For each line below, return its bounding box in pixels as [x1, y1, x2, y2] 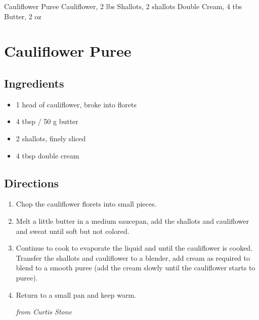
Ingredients [4, 75, 64, 91]
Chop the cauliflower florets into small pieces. [16, 198, 157, 209]
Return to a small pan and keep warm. [16, 289, 136, 300]
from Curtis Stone [16, 306, 72, 317]
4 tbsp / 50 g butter [16, 116, 78, 127]
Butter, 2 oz [4, 11, 41, 21]
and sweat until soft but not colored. [16, 225, 129, 236]
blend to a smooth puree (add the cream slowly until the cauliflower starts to [16, 262, 255, 273]
